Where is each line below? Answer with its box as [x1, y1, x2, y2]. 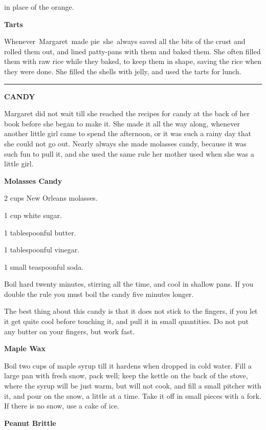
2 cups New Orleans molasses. [4, 192, 98, 203]
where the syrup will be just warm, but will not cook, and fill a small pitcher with [4, 380, 261, 391]
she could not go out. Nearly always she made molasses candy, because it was [4, 138, 247, 148]
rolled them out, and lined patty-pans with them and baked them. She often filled [4, 46, 261, 56]
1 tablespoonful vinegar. [4, 244, 80, 255]
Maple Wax [4, 343, 46, 354]
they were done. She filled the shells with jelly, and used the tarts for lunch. [4, 66, 241, 76]
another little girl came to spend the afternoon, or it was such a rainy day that [4, 128, 252, 139]
